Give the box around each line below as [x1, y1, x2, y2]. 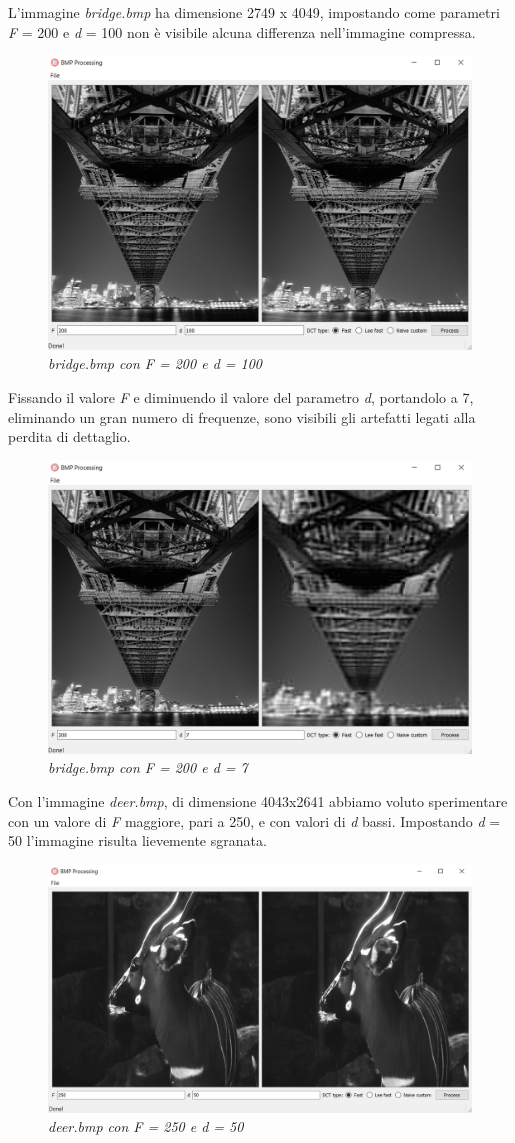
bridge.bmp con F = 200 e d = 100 [48, 353, 263, 374]
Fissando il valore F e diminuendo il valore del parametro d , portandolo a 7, [8, 386, 474, 407]
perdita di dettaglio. [8, 426, 131, 447]
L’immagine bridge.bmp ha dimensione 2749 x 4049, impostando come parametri [8, 2, 500, 22]
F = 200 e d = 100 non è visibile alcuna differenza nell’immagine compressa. [8, 21, 476, 42]
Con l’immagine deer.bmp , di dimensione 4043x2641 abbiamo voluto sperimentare [8, 791, 508, 812]
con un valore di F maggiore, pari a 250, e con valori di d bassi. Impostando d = [8, 810, 501, 831]
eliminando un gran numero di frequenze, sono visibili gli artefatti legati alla [8, 406, 476, 427]
